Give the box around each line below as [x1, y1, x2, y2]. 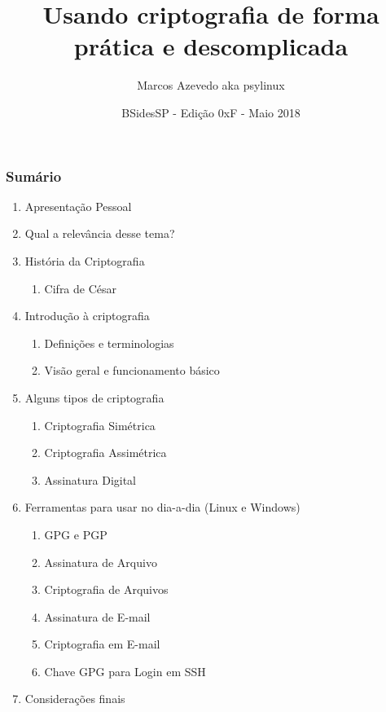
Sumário [6, 165, 62, 186]
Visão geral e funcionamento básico [44, 362, 220, 379]
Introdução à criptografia [24, 307, 150, 324]
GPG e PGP [44, 525, 107, 543]
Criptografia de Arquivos [44, 581, 169, 598]
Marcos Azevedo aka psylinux [137, 77, 285, 94]
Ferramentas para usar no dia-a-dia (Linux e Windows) [24, 499, 300, 516]
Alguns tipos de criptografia [24, 389, 164, 406]
